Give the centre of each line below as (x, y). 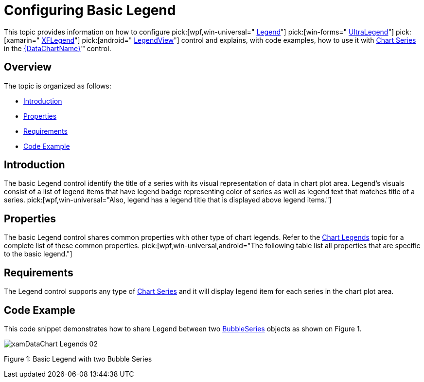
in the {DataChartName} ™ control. (58, 48)
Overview (28, 67)
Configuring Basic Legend (90, 10)
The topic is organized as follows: (58, 86)
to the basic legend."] (38, 254)
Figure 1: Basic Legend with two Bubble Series (78, 359)
